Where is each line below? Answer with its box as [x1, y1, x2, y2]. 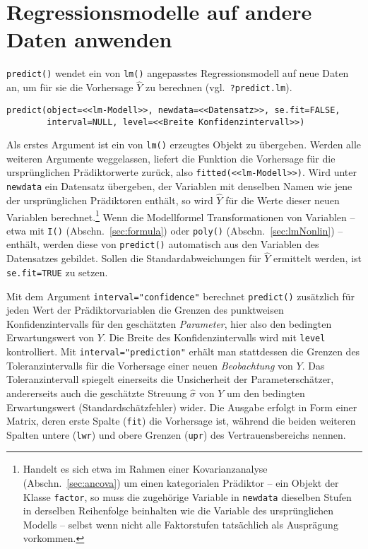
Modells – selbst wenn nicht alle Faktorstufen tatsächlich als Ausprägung [23, 516, 338, 531]
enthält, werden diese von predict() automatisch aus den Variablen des [6, 237, 319, 252]
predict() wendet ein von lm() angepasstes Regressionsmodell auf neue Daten [6, 66, 349, 81]
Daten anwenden [6, 25, 172, 54]
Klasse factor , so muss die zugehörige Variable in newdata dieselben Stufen [23, 489, 352, 504]
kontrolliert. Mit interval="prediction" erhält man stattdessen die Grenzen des [6, 344, 360, 359]
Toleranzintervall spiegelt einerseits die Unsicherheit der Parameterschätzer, [6, 372, 334, 386]
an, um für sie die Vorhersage [6, 80, 133, 95]
